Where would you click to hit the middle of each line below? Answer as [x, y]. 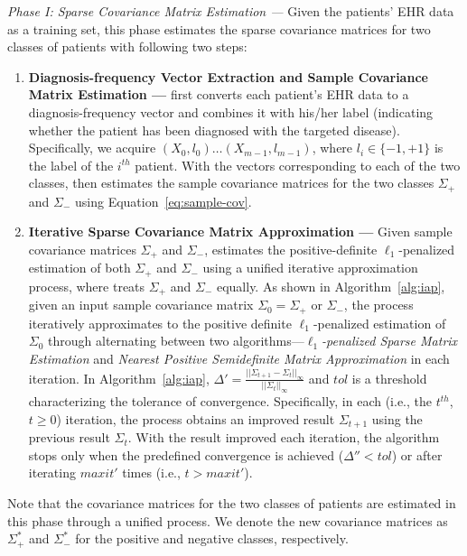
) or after [417, 454]
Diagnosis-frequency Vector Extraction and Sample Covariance [228, 76]
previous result [69, 437]
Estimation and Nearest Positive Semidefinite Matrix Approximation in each [239, 358]
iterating [52, 473]
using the [397, 418]
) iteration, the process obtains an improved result [196, 418]
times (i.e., [151, 473]
